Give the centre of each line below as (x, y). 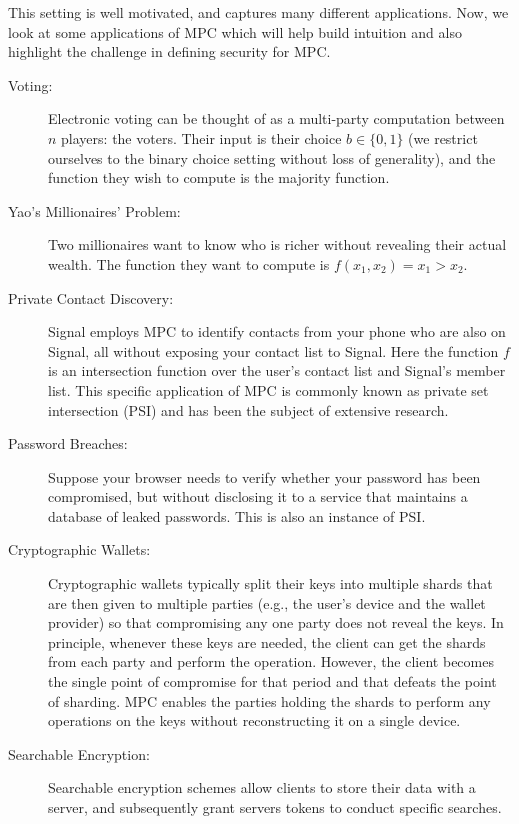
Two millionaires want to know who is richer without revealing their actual (277, 244)
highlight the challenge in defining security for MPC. (169, 51)
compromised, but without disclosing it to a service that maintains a (258, 496)
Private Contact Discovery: (91, 297)
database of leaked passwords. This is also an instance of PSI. (237, 515)
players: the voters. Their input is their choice (201, 137)
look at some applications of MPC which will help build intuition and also (235, 31)
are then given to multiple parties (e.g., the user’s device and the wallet (267, 602)
